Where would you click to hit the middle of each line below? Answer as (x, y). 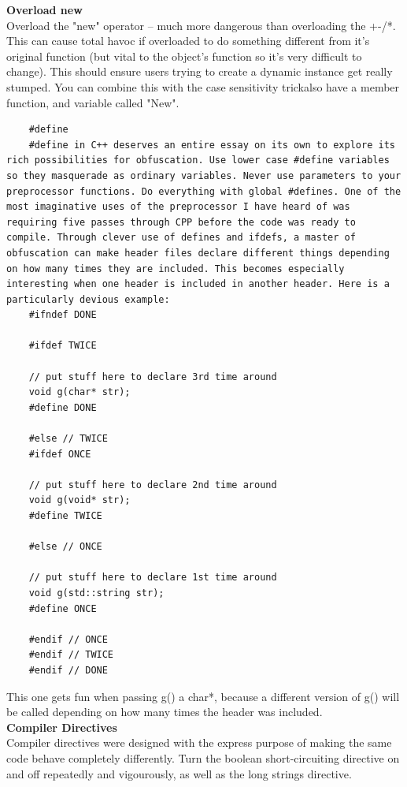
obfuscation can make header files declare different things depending (198, 253)
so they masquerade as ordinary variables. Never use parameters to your (204, 175)
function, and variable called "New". (93, 102)
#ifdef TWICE (63, 346)
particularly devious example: (88, 299)
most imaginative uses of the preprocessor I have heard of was (178, 207)
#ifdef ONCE (60, 454)
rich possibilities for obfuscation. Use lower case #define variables (198, 160)
